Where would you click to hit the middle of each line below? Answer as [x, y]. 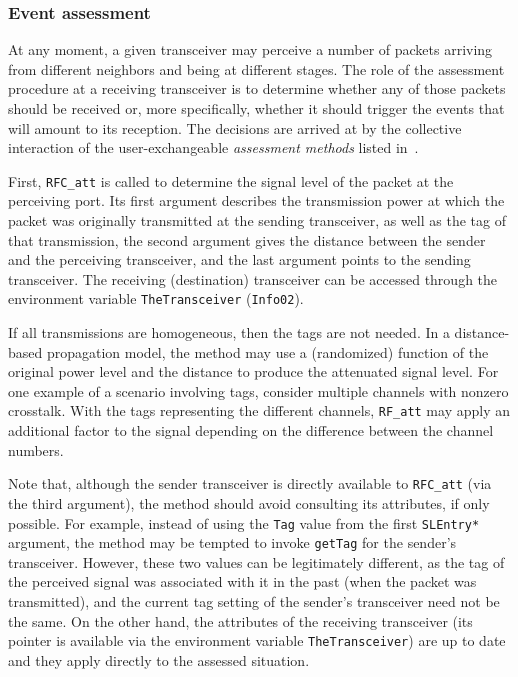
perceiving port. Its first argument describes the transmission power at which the [256, 200]
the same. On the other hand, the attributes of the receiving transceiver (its [240, 620]
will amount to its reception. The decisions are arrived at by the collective [235, 127]
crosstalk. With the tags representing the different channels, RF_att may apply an [259, 410]
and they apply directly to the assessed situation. [159, 659]
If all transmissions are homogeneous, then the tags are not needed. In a [229, 332]
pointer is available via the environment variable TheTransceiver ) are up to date [257, 640]
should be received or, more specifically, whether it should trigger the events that [256, 108]
